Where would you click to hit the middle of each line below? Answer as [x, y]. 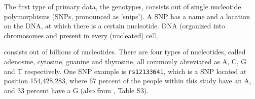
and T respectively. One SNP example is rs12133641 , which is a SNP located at [125, 71]
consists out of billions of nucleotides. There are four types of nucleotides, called [125, 52]
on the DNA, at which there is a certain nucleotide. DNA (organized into [115, 26]
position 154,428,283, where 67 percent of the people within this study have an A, [128, 81]
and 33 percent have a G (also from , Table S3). [76, 90]
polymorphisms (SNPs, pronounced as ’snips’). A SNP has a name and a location [127, 16]
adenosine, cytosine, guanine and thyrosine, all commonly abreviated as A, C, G [125, 61]
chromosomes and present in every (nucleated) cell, [81, 35]
